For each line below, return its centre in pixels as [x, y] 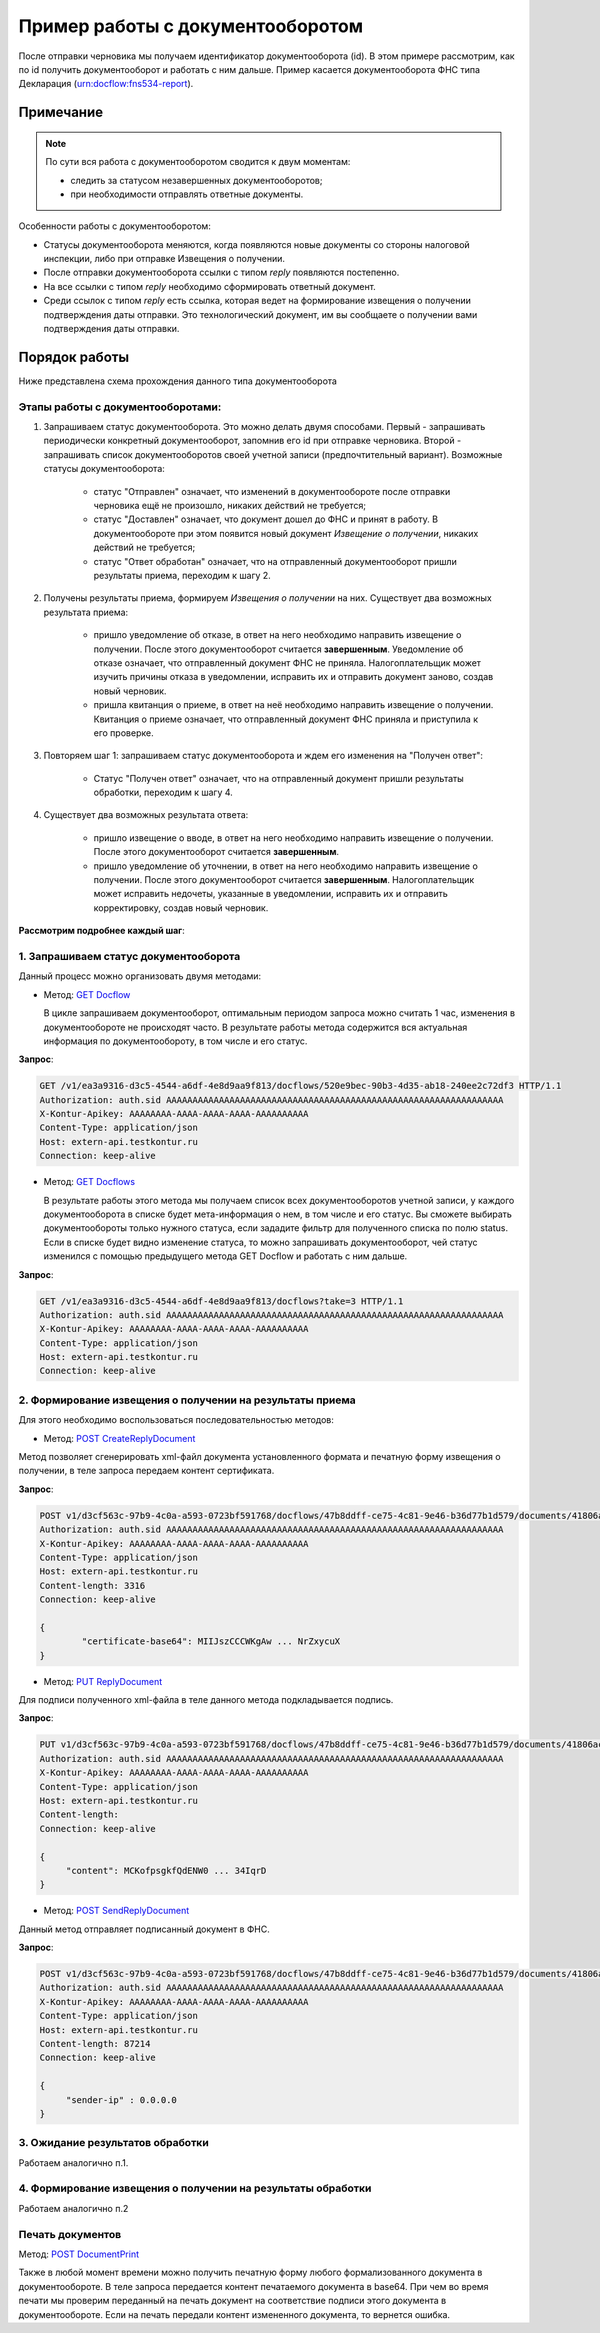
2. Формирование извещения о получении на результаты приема [187, 1400]
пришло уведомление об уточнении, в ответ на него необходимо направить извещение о [286, 866]
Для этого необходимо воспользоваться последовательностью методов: [176, 1420]
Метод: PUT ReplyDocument [103, 1681]
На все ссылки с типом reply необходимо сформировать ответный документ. [210, 286]
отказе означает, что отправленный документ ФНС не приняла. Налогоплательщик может [287, 662]
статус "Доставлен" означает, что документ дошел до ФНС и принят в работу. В [266, 519]
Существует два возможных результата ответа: [146, 815]
